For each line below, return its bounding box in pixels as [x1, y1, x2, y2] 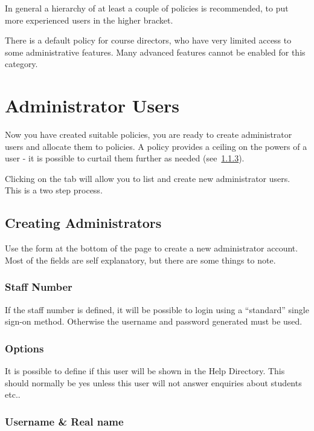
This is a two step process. [5, 184, 103, 196]
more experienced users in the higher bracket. [5, 13, 173, 26]
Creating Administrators [5, 213, 162, 232]
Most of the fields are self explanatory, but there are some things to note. [5, 253, 276, 266]
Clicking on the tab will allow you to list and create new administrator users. [5, 172, 290, 184]
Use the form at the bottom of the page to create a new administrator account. [5, 242, 298, 254]
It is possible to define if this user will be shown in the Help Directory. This [5, 365, 285, 377]
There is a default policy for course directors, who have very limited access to [5, 34, 292, 47]
